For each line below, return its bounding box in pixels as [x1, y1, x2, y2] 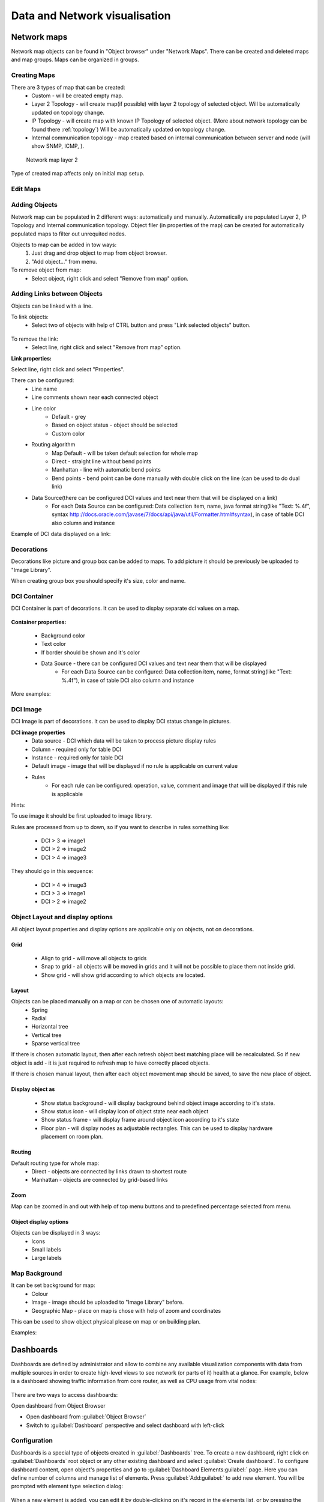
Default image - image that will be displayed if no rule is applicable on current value [31, 762, 238, 770]
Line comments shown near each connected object [31, 394, 158, 401]
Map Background [11, 1269, 62, 1278]
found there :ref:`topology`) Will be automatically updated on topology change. [31, 126, 226, 133]
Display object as [11, 1086, 55, 1093]
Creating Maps [11, 71, 55, 79]
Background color [41, 631, 85, 639]
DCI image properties [11, 729, 65, 736]
